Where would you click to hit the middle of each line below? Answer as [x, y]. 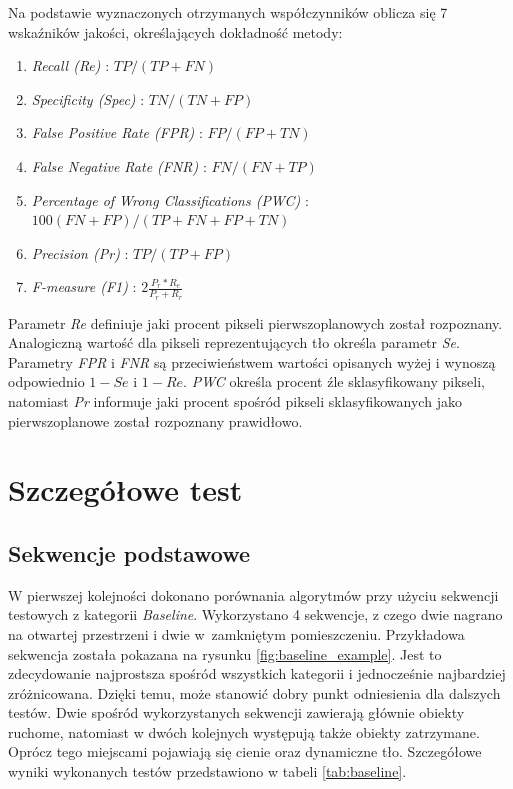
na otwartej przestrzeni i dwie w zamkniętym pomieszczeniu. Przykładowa [236, 633]
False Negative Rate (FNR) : [119, 165]
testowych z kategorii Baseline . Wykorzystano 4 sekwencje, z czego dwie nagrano [255, 614]
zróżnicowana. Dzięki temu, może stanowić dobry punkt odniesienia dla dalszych [254, 692]
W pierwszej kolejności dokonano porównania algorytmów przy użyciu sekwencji [253, 594]
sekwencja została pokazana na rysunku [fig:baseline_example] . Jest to [225, 653]
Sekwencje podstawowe [129, 552]
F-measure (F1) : [84, 286]
